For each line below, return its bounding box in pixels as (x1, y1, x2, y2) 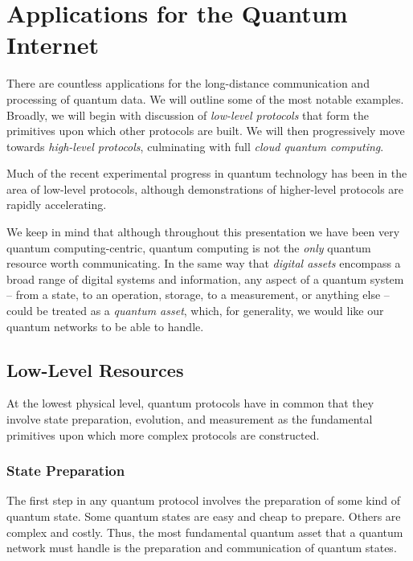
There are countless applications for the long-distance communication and (6, 75, 370, 92)
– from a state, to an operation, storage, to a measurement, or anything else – (6, 286, 390, 303)
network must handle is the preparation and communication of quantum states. (6, 539, 397, 556)
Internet (6, 28, 99, 61)
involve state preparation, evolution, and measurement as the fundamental (6, 411, 373, 428)
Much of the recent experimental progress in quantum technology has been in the (6, 165, 407, 182)
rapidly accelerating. (6, 196, 107, 213)
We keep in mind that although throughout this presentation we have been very (6, 223, 400, 240)
